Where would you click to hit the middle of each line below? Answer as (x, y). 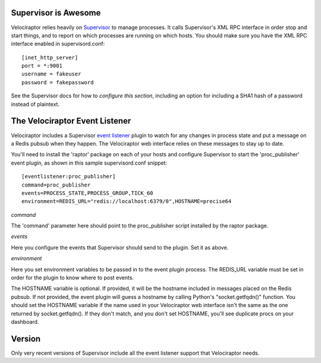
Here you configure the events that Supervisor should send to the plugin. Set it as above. (120, 247)
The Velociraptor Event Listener (71, 121)
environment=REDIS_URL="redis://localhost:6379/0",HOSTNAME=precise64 (127, 201)
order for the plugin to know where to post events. (72, 278)
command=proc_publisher (56, 185)
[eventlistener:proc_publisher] (69, 176)
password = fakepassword (58, 82)
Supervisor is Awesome (56, 13)
